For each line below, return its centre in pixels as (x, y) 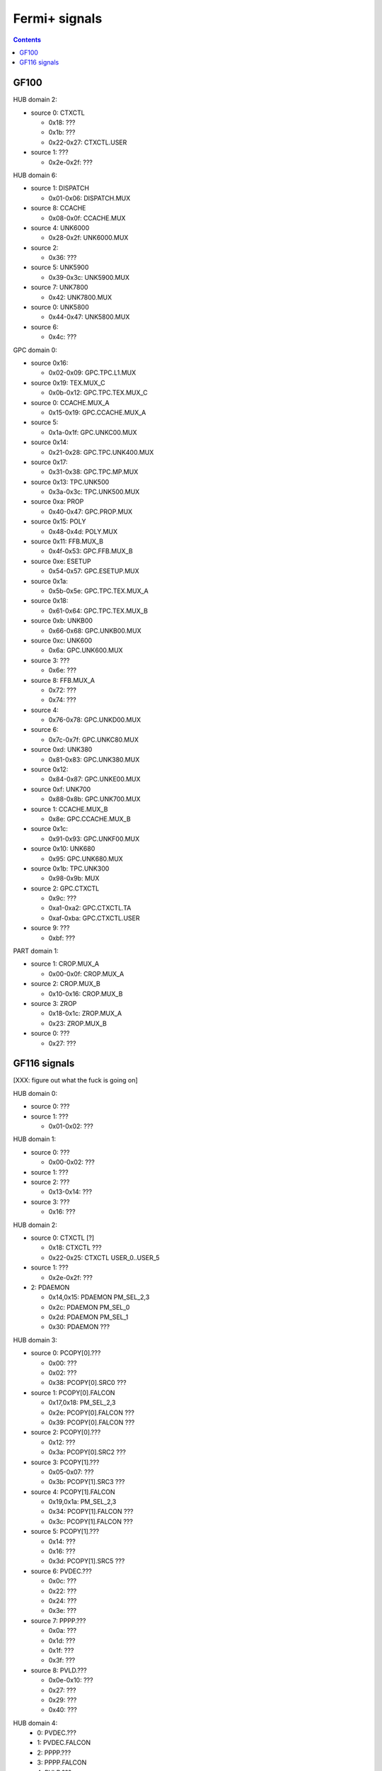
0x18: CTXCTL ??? (75, 1247)
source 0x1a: (50, 581)
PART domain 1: (36, 951)
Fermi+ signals (58, 18)
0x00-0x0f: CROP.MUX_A (86, 973)
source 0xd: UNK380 (62, 749)
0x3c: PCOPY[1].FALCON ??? (91, 1521)
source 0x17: (49, 462)
